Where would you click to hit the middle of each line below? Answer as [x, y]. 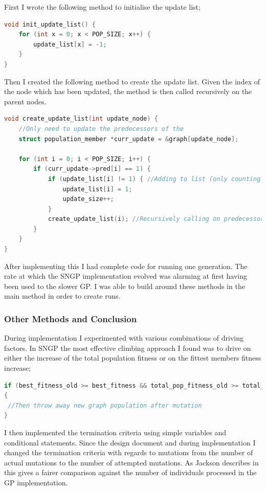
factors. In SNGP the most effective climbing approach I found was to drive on [128, 348]
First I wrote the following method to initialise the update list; [102, 7]
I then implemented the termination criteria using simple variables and [115, 432]
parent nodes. [25, 101]
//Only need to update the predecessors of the [101, 129]
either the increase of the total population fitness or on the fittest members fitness [133, 358]
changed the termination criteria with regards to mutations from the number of [129, 452]
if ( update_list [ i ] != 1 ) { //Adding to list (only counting [154, 179]
